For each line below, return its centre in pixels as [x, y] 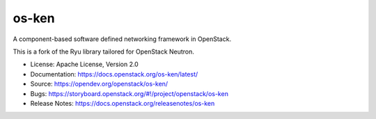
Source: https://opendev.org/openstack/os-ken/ [99, 84]
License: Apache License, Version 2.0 [84, 64]
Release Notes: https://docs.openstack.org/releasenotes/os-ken [123, 103]
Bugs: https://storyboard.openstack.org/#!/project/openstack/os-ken [130, 93]
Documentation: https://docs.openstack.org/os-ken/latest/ [114, 74]
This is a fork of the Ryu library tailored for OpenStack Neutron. [104, 51]
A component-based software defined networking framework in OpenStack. [122, 39]
